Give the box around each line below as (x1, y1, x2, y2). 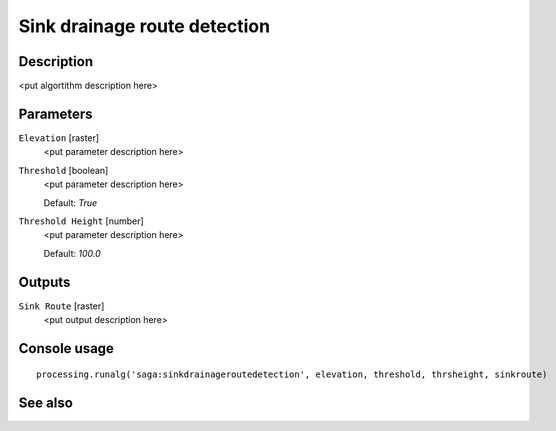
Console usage (18, 340, 115, 357)
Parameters (18, 105, 93, 122)
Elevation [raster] (18, 131, 100, 144)
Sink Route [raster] (18, 300, 105, 312)
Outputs (18, 273, 71, 290)
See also (18, 395, 74, 412)
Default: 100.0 (43, 247, 102, 259)
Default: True (43, 196, 98, 209)
